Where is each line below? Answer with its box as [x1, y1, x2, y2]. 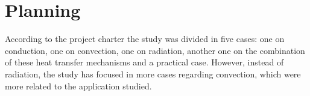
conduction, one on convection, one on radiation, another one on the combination [5, 44, 305, 56]
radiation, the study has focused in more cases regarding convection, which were [5, 67, 301, 80]
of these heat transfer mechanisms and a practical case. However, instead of [5, 56, 284, 68]
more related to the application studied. [5, 79, 152, 92]
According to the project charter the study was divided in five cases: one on [5, 32, 285, 45]
